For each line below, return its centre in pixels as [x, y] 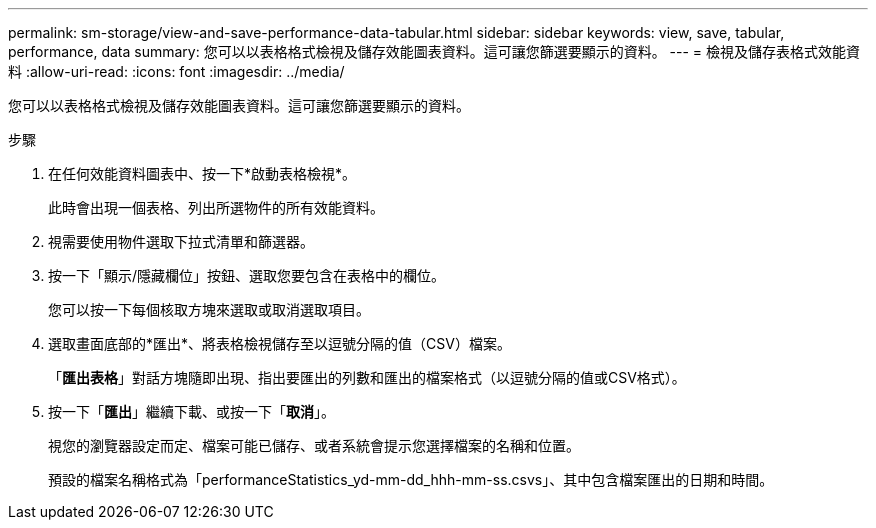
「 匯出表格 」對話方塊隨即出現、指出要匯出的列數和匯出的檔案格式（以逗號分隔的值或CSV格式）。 [367, 377]
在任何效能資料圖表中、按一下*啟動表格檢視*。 [202, 173]
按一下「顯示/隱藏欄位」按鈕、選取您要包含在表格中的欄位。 [247, 275]
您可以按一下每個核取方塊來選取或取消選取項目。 [209, 309]
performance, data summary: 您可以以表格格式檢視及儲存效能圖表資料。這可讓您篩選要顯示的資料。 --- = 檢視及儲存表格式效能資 [434, 51]
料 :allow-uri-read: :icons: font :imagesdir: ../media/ [176, 71]
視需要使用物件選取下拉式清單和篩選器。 [181, 241]
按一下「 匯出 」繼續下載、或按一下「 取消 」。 [191, 411]
